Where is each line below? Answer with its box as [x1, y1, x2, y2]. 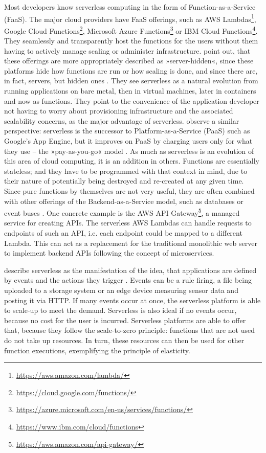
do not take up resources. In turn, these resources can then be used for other [4, 334, 245, 345]
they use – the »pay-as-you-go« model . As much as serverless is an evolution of [4, 145, 254, 156]
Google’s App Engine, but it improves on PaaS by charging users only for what [4, 135, 253, 146]
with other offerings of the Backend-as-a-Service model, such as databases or [4, 195, 243, 206]
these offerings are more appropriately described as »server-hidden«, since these [4, 55, 254, 66]
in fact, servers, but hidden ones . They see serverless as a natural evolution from [4, 75, 258, 86]
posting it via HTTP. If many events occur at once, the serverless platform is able [4, 295, 261, 305]
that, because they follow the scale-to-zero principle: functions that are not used [4, 325, 255, 335]
